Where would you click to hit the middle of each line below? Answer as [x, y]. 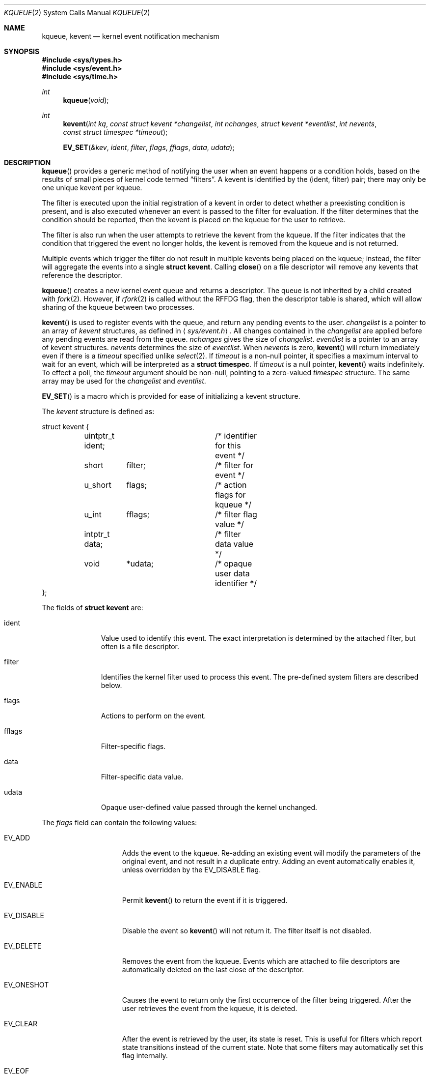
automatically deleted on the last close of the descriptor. [213, 970]
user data [232, 573]
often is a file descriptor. [140, 646]
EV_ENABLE [23, 885]
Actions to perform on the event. [153, 716]
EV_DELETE [23, 946]
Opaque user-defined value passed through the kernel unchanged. [209, 807]
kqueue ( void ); [86, 100]
